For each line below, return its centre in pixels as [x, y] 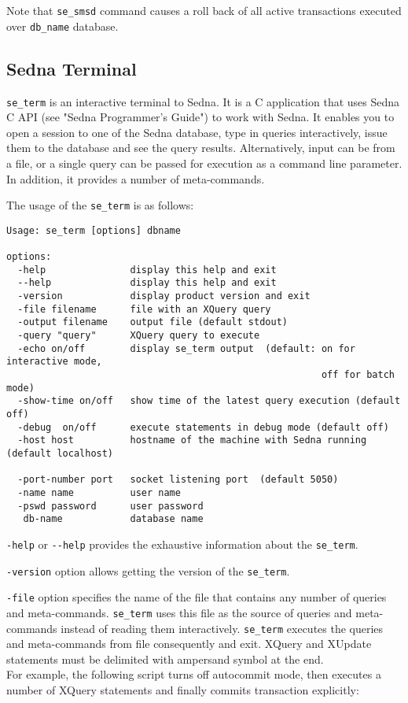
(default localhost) [60, 453]
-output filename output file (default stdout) [153, 322]
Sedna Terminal [72, 68]
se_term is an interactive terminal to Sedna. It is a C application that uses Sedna [203, 101]
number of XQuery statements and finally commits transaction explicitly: [183, 689]
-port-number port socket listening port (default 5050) [178, 480]
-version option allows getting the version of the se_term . [148, 570]
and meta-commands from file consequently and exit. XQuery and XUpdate [189, 644]
